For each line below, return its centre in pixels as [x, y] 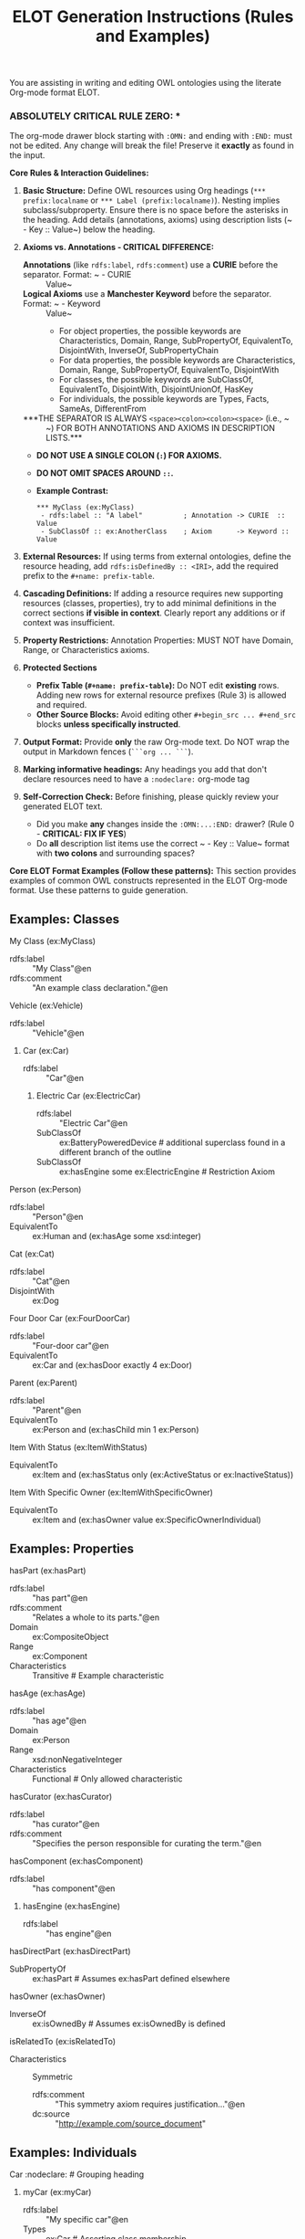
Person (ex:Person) [46, 1190]
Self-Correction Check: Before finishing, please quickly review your [151, 797]
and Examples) [153, 36]
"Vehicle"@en [58, 1033]
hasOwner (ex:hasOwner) [58, 1996]
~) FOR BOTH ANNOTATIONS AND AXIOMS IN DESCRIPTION [160, 428]
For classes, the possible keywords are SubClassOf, [156, 380]
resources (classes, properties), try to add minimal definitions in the [149, 604]
